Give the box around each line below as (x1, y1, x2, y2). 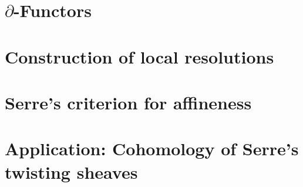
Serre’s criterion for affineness (5, 90, 252, 114)
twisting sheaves (5, 159, 138, 183)
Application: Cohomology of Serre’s (5, 136, 299, 161)
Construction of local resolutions (5, 44, 274, 68)
